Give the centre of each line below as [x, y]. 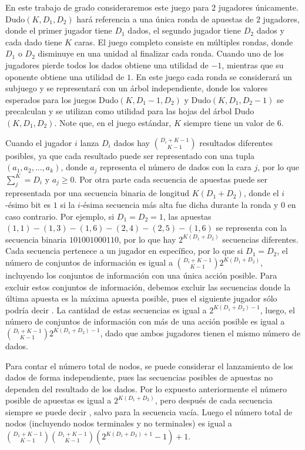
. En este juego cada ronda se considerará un [211, 76]
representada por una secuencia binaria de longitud [98, 193]
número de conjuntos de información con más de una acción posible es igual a [145, 321]
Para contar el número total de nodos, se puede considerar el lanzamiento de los [149, 365]
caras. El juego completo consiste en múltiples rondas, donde [184, 42]
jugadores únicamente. [258, 7]
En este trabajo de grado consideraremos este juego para [107, 7]
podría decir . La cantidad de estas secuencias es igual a [106, 310]
